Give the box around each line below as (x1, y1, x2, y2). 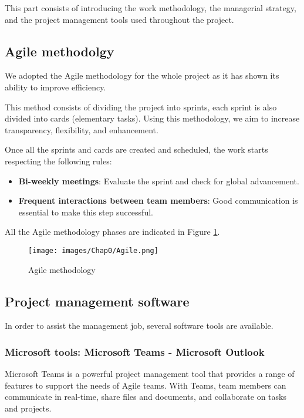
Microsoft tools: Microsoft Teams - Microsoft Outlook (5, 344, 265, 359)
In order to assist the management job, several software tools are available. (5, 319, 273, 332)
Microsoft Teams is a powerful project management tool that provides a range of (5, 368, 295, 380)
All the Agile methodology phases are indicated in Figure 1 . (5, 225, 220, 238)
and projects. (5, 402, 52, 414)
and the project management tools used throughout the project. (5, 13, 234, 25)
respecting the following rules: (5, 154, 112, 167)
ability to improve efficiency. (5, 80, 106, 93)
